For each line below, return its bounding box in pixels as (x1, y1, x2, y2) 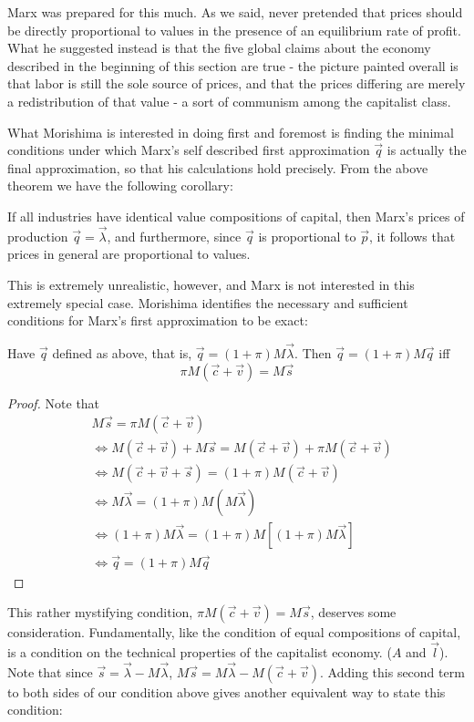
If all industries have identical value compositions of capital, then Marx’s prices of (7, 206, 465, 225)
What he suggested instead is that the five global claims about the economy (7, 38, 431, 57)
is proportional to (258, 226, 356, 245)
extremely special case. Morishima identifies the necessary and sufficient (7, 293, 408, 312)
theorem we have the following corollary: (7, 176, 233, 195)
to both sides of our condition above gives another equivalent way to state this (7, 682, 446, 701)
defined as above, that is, (52, 343, 192, 362)
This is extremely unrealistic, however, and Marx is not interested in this (7, 274, 415, 294)
